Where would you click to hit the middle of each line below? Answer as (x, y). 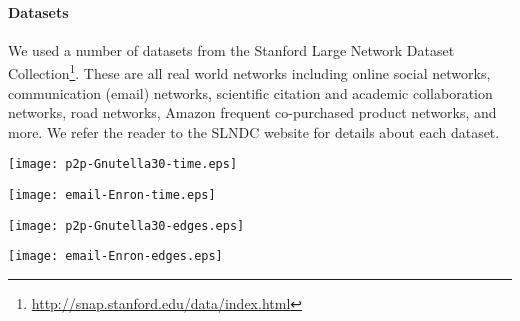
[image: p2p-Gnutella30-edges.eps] (126, 225)
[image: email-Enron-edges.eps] (115, 256)
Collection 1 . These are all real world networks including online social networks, (249, 72)
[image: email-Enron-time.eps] (112, 195)
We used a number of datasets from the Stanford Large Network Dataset (231, 49)
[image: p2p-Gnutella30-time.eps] (123, 164)
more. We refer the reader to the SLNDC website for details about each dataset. (254, 131)
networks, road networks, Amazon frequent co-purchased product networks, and (252, 112)
